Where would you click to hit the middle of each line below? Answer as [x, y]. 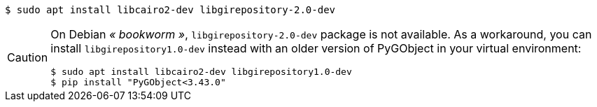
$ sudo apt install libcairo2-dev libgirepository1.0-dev [201, 72]
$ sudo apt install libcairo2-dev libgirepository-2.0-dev [170, 10]
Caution [28, 57]
